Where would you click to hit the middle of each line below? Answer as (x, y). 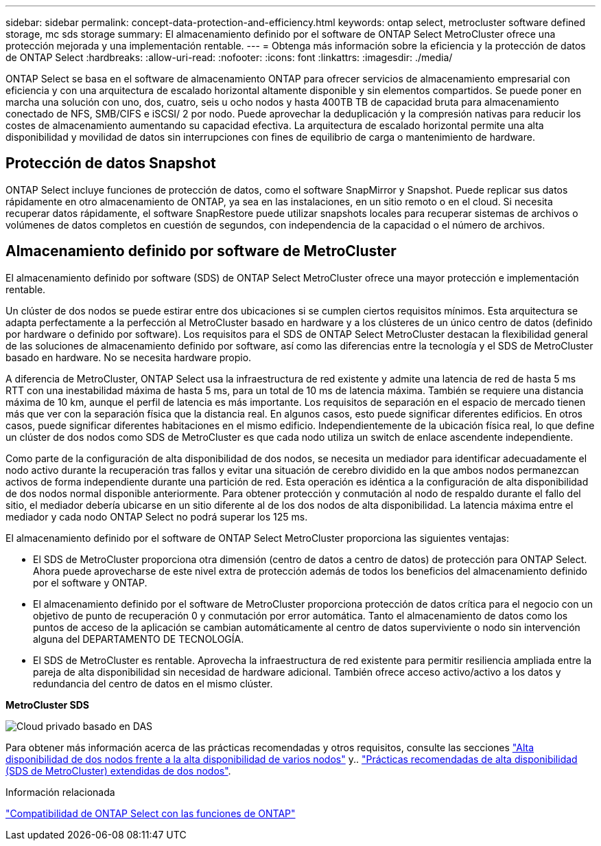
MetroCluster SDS (47, 705)
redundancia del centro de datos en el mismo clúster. (153, 683)
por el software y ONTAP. (90, 582)
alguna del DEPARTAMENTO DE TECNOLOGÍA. (139, 639)
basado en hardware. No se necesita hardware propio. (129, 357)
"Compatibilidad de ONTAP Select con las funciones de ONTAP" (151, 813)
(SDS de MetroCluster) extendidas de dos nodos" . (118, 770)
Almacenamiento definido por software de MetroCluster (201, 251)
